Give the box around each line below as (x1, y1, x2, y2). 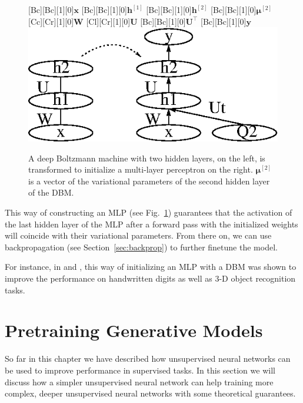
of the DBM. (28, 186, 74, 199)
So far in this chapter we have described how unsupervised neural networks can (5, 352, 291, 365)
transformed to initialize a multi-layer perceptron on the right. (28, 163, 253, 176)
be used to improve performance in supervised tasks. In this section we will (5, 364, 275, 376)
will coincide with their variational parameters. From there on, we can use (5, 229, 272, 242)
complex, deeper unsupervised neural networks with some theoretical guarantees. (5, 387, 296, 399)
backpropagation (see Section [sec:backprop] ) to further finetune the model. (5, 240, 278, 253)
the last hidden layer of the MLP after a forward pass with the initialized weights (5, 217, 298, 230)
